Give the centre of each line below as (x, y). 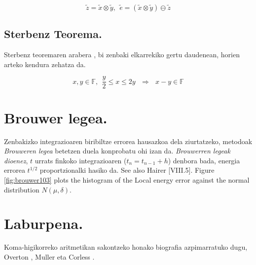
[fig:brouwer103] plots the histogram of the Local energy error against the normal (127, 179)
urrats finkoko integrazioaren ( (81, 160)
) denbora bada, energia (204, 160)
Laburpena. (44, 223)
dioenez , (16, 160)
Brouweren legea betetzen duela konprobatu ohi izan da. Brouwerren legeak (117, 151)
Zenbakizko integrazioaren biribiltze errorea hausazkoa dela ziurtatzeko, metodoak (128, 141)
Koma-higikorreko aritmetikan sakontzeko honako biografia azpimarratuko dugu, (126, 247)
